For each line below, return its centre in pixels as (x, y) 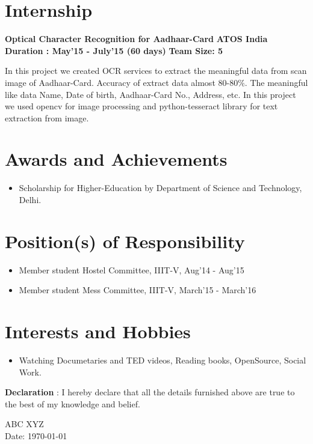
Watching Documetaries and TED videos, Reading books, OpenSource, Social (163, 360)
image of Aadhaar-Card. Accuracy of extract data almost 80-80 (122, 82)
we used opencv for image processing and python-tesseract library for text (141, 106)
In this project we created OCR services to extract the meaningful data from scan (156, 71)
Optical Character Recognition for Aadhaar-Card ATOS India (136, 39)
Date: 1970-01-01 (36, 436)
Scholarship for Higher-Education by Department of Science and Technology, (160, 188)
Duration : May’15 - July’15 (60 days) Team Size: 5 (114, 50)
